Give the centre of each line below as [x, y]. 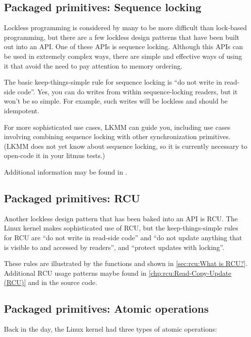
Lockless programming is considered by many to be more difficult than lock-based [125, 27]
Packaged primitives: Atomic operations [106, 309]
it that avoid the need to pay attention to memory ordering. [93, 65]
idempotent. [22, 110]
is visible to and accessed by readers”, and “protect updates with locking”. [114, 247]
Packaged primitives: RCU [72, 198]
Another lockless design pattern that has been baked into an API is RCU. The [121, 218]
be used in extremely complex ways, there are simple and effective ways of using [123, 56]
